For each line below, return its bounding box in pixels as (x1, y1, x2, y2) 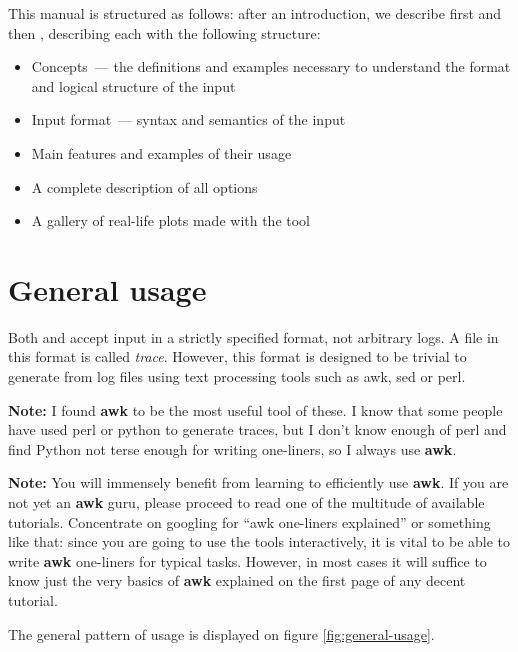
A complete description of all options (31, 176, 258, 197)
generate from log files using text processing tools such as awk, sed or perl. (8, 366, 466, 387)
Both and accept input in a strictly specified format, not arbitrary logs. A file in (8, 326, 499, 347)
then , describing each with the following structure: (8, 22, 321, 43)
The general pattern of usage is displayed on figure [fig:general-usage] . (8, 623, 435, 644)
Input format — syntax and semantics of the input (31, 109, 346, 130)
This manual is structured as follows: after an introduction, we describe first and (8, 3, 502, 23)
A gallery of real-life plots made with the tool (31, 210, 311, 231)
